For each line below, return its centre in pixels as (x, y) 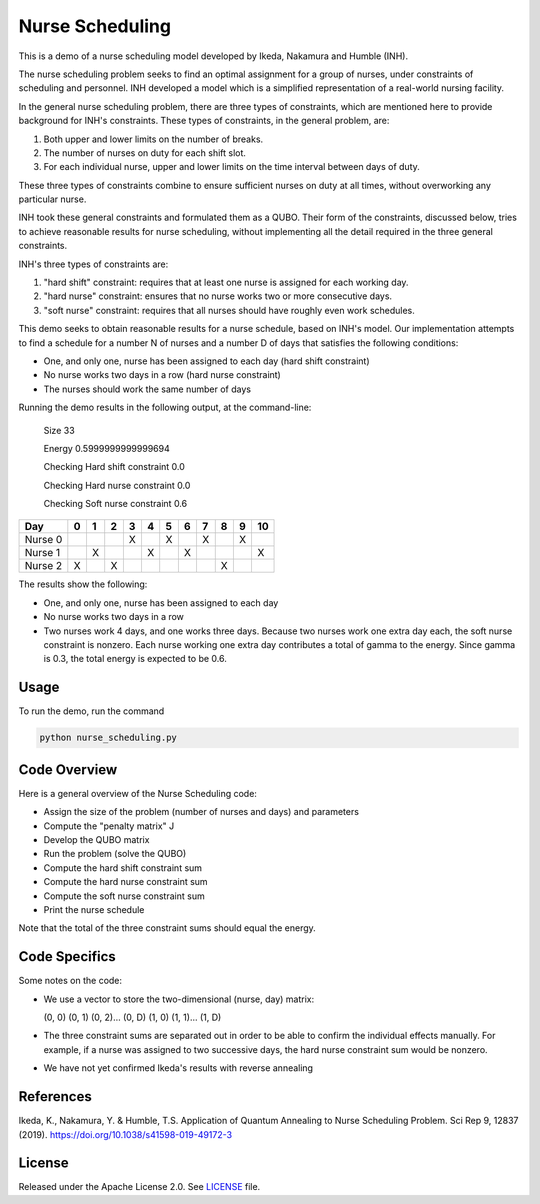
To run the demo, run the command (91, 711)
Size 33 (59, 430)
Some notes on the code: (70, 981)
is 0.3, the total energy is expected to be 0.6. (135, 659)
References (55, 1096)
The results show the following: (83, 584)
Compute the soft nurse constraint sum (124, 896)
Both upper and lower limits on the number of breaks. (153, 139)
